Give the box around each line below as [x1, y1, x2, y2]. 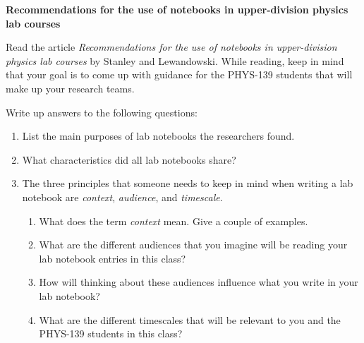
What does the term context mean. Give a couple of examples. [39, 213, 308, 228]
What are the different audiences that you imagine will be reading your [39, 237, 348, 252]
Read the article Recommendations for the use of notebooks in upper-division [6, 40, 337, 54]
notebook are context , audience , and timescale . [22, 189, 223, 204]
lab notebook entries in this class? [39, 251, 186, 265]
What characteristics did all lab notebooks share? [22, 152, 236, 167]
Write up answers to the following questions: [6, 104, 198, 119]
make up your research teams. [6, 80, 135, 95]
